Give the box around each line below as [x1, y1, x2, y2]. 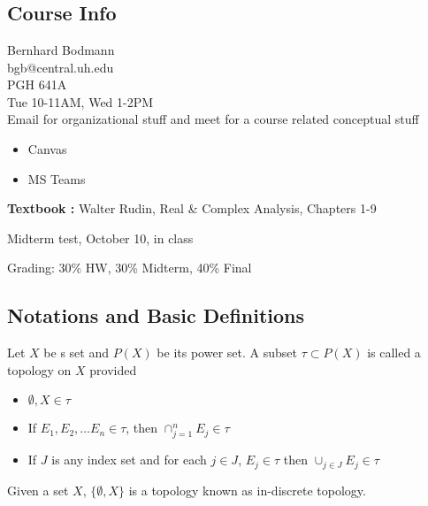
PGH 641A [7, 75, 67, 94]
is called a [367, 343, 421, 362]
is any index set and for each [51, 450, 207, 469]
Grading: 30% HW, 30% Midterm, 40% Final [7, 258, 252, 277]
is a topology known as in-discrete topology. [128, 480, 366, 499]
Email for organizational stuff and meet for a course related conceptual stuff [7, 110, 419, 128]
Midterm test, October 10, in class [7, 228, 194, 247]
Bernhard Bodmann [7, 41, 115, 58]
